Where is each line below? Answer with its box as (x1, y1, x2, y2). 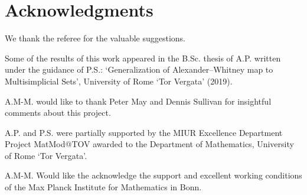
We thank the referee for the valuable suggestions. (5, 32, 186, 44)
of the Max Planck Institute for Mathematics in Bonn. (5, 181, 202, 193)
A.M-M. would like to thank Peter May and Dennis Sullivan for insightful (5, 95, 272, 107)
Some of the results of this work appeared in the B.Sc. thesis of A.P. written (5, 51, 281, 64)
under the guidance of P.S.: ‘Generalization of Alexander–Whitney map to (5, 63, 273, 76)
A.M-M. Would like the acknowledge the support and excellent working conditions (5, 169, 302, 181)
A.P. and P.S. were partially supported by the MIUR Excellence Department (5, 126, 283, 138)
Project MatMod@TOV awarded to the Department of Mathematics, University (5, 138, 294, 150)
